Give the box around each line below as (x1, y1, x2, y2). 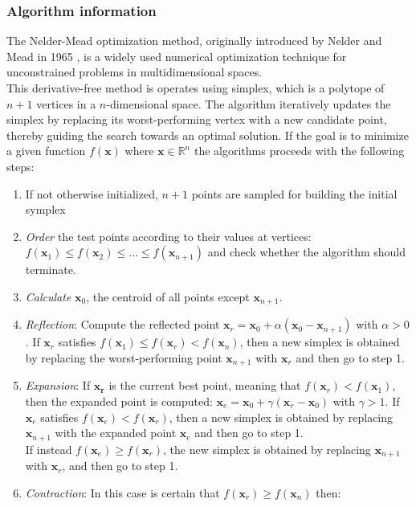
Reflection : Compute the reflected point (25, 316, 220, 333)
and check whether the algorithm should (207, 243, 406, 260)
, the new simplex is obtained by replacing (163, 440, 371, 457)
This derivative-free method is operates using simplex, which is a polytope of (6, 80, 385, 96)
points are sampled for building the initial (191, 185, 398, 202)
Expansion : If (25, 377, 91, 394)
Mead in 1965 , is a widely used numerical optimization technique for (6, 47, 347, 64)
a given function (6, 142, 86, 159)
